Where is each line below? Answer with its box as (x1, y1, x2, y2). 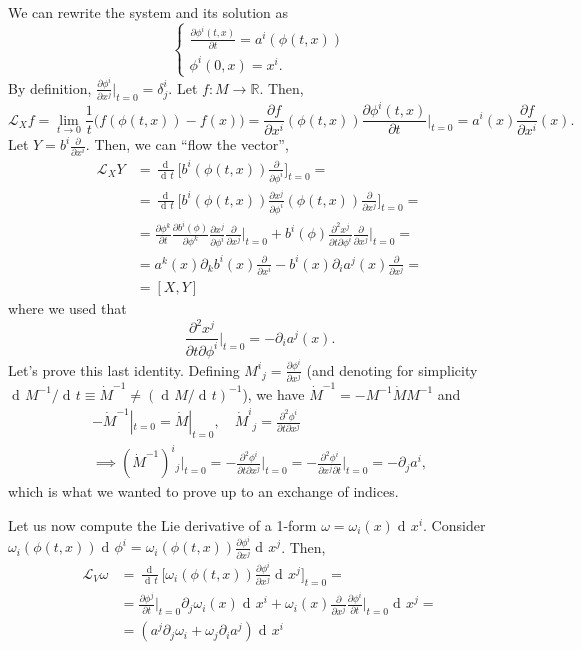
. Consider (423, 515, 486, 536)
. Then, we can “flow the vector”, (85, 134, 289, 155)
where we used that (8, 298, 127, 319)
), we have (242, 383, 305, 404)
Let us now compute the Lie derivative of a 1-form (8, 515, 317, 536)
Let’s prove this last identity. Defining (8, 359, 240, 380)
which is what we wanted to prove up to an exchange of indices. (8, 481, 399, 502)
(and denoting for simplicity (306, 359, 478, 380)
